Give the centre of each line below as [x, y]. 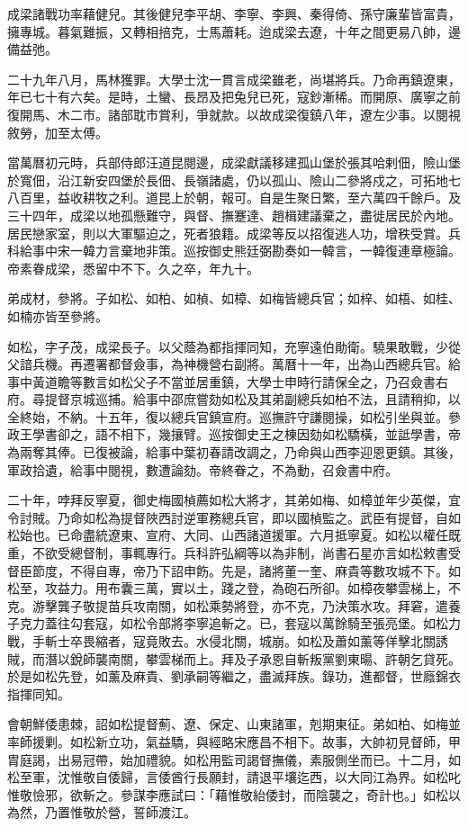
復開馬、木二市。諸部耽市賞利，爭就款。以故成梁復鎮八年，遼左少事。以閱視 [234, 114]
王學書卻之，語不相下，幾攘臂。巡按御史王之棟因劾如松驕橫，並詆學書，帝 [240, 434]
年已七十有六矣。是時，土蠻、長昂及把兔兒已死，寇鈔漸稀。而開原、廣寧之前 [234, 97]
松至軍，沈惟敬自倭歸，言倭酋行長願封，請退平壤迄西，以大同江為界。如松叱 [234, 777]
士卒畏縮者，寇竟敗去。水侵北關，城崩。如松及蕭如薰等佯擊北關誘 [252, 641]
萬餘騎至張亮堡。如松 [385, 623]
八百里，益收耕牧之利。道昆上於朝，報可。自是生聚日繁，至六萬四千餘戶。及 [234, 198]
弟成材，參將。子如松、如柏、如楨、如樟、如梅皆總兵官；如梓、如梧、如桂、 [234, 298]
